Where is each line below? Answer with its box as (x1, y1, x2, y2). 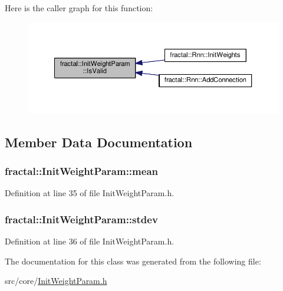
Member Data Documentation (5, 133, 193, 151)
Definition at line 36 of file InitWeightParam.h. (5, 234, 175, 247)
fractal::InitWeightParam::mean (5, 163, 158, 178)
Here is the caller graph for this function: (5, 2, 153, 14)
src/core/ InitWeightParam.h (5, 275, 107, 287)
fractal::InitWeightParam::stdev (5, 211, 158, 226)
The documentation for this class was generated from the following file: (5, 254, 261, 267)
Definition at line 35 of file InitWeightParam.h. (5, 187, 175, 199)
